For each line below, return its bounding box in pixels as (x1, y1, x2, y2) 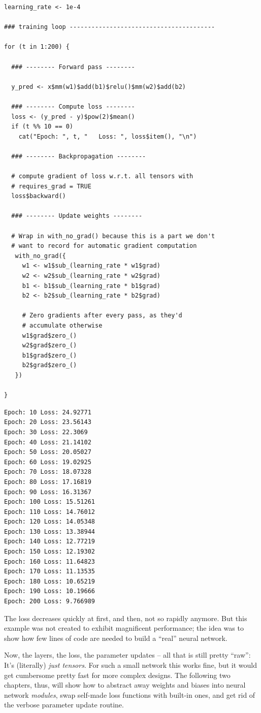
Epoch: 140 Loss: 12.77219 (4, 538, 95, 545)
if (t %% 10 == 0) (11, 123, 74, 131)
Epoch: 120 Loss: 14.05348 (4, 518, 95, 526)
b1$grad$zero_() (22, 351, 77, 359)
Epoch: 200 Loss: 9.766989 (4, 598, 95, 605)
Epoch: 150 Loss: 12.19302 (4, 548, 95, 556)
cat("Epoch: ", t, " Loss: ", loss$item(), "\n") (18, 133, 197, 140)
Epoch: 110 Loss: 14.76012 (4, 508, 95, 515)
